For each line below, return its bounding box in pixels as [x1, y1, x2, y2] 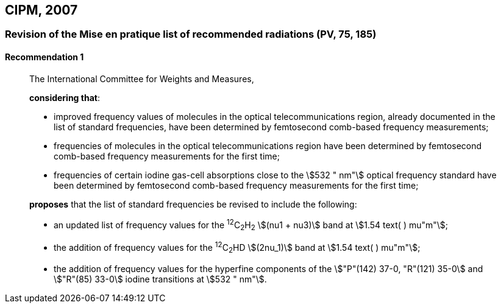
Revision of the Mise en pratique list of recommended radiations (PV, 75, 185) [5, 28, 377, 41]
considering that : [29, 92, 100, 103]
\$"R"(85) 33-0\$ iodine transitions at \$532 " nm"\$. [54, 273, 267, 284]
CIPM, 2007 [5, 2, 78, 18]
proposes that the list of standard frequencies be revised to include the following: [29, 198, 357, 209]
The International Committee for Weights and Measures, [29, 73, 254, 84]
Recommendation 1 [5, 52, 84, 63]
